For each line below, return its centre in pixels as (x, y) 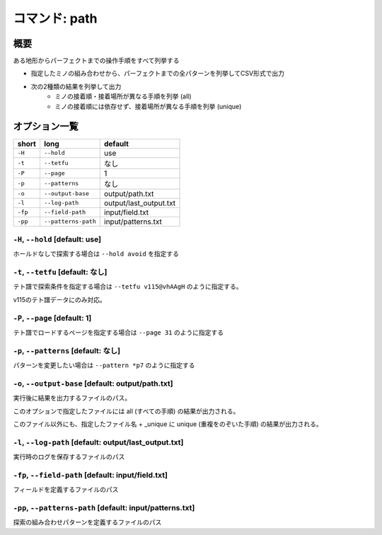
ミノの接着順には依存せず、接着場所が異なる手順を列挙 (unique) (148, 106)
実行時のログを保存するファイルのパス (69, 457)
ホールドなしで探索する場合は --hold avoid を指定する (96, 254)
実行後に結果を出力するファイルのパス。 (72, 398)
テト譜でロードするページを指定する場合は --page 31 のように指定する (118, 332)
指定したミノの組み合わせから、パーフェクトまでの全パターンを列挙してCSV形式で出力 (157, 74)
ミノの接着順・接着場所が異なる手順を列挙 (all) (123, 96)
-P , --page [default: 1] (52, 318)
